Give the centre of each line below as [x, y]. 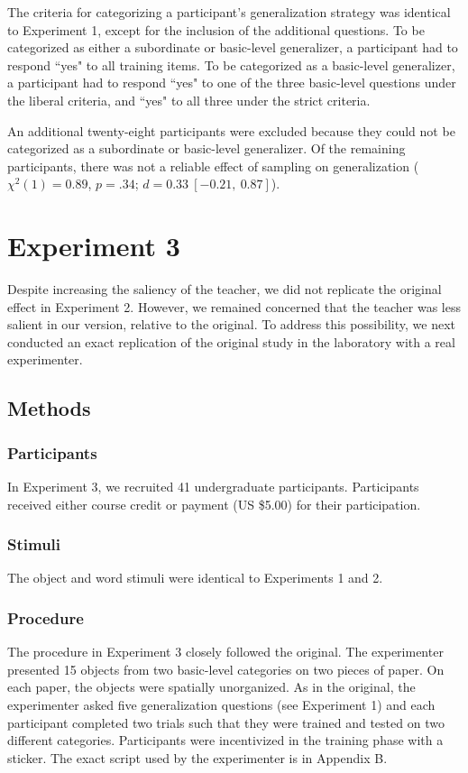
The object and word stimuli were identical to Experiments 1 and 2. [195, 578]
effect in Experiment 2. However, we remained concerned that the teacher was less [234, 306]
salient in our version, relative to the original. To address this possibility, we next [231, 324]
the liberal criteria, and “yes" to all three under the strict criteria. [189, 100]
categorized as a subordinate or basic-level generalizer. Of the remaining [206, 148]
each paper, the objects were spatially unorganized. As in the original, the [211, 687]
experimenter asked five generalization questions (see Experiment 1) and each [221, 705]
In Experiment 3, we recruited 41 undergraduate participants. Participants [213, 487]
